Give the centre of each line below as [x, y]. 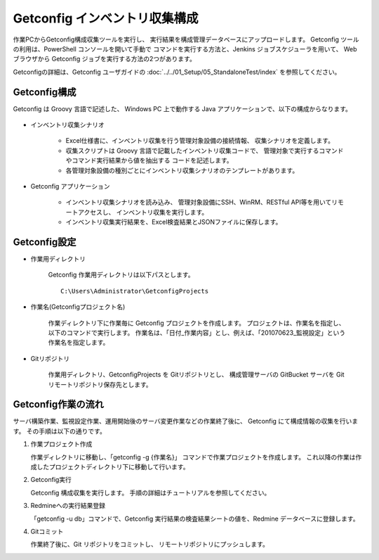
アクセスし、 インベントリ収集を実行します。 [143, 212]
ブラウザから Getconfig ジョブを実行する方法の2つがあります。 [104, 59]
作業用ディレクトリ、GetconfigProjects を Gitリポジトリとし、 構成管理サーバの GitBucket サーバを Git [196, 375]
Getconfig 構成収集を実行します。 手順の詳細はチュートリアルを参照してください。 [151, 492]
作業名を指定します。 [79, 343]
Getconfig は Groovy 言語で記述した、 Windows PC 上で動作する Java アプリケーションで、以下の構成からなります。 [182, 108]
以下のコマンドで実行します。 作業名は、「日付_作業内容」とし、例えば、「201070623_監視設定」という [197, 333]
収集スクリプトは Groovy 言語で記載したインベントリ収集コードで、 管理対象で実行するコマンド [205, 151]
